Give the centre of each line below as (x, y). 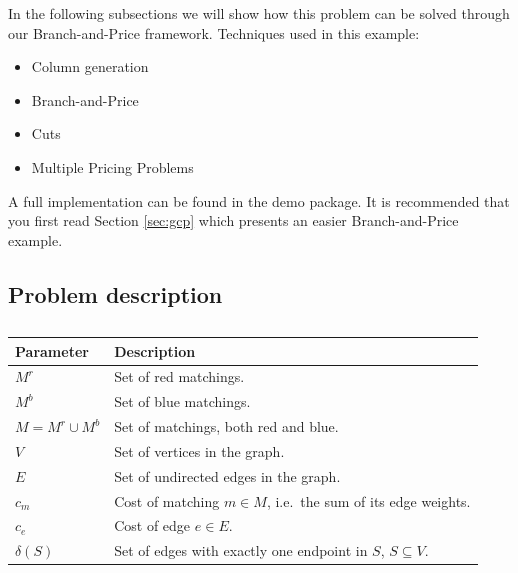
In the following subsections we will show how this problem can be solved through (259, 13)
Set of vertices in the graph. (199, 450)
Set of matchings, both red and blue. (226, 426)
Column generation (90, 66)
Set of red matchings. (179, 376)
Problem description (115, 293)
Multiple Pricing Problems (112, 166)
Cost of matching (167, 500)
